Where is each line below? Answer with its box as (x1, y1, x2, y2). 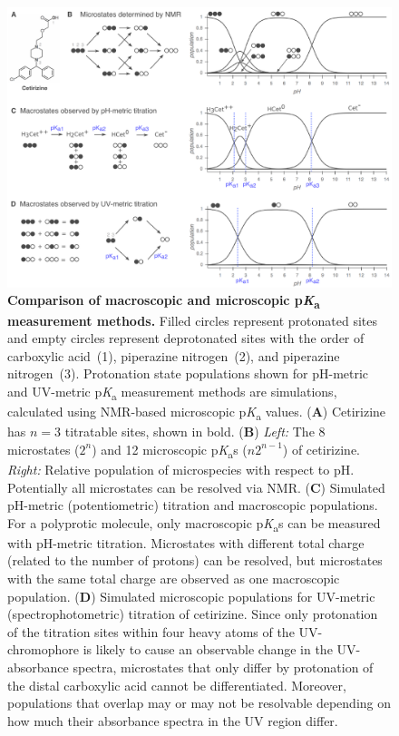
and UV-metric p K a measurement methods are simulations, (7, 381, 337, 403)
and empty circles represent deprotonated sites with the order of (7, 329, 365, 348)
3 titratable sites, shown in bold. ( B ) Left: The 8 (54, 422, 326, 441)
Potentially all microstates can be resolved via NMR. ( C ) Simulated (7, 477, 385, 496)
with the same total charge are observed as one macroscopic (7, 569, 340, 588)
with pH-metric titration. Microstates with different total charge (7, 533, 365, 552)
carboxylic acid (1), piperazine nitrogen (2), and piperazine (7, 346, 340, 365)
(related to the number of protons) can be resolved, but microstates (7, 551, 383, 570)
